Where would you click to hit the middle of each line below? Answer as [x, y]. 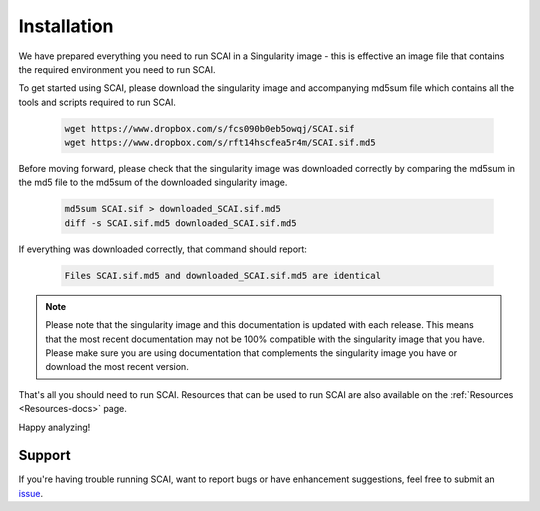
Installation [66, 26]
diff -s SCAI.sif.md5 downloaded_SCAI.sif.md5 [180, 223]
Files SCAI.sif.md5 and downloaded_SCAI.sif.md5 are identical [223, 275]
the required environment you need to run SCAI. [117, 69]
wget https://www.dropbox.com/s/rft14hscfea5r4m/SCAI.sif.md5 [220, 143]
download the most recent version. [117, 367]
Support [44, 455]
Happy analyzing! [54, 427]
